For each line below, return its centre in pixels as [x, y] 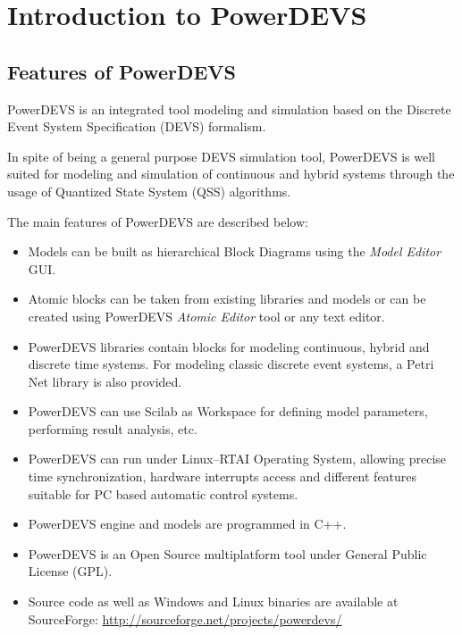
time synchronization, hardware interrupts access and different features [223, 476]
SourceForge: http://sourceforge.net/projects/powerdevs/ [185, 618]
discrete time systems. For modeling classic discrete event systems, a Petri [231, 364]
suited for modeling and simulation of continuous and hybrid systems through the [231, 174]
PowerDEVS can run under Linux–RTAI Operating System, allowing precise [237, 459]
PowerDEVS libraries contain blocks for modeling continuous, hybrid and [229, 346]
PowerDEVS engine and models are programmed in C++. [187, 524]
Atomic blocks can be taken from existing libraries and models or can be [227, 299]
